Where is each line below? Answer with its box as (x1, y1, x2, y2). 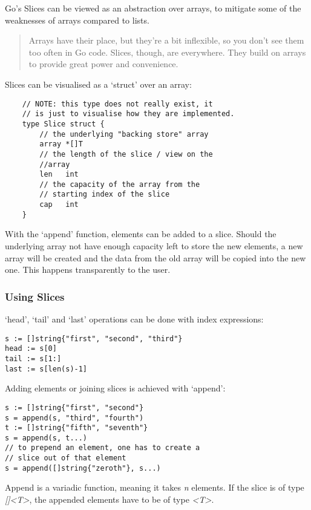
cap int (39, 200, 79, 209)
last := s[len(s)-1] (5, 364, 88, 373)
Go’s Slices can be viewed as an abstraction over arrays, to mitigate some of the (5, 2, 301, 14)
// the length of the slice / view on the (39, 149, 213, 159)
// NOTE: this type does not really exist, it (22, 99, 213, 108)
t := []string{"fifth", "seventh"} (5, 423, 148, 433)
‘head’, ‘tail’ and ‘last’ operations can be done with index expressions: (5, 313, 264, 325)
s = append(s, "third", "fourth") (5, 413, 144, 422)
